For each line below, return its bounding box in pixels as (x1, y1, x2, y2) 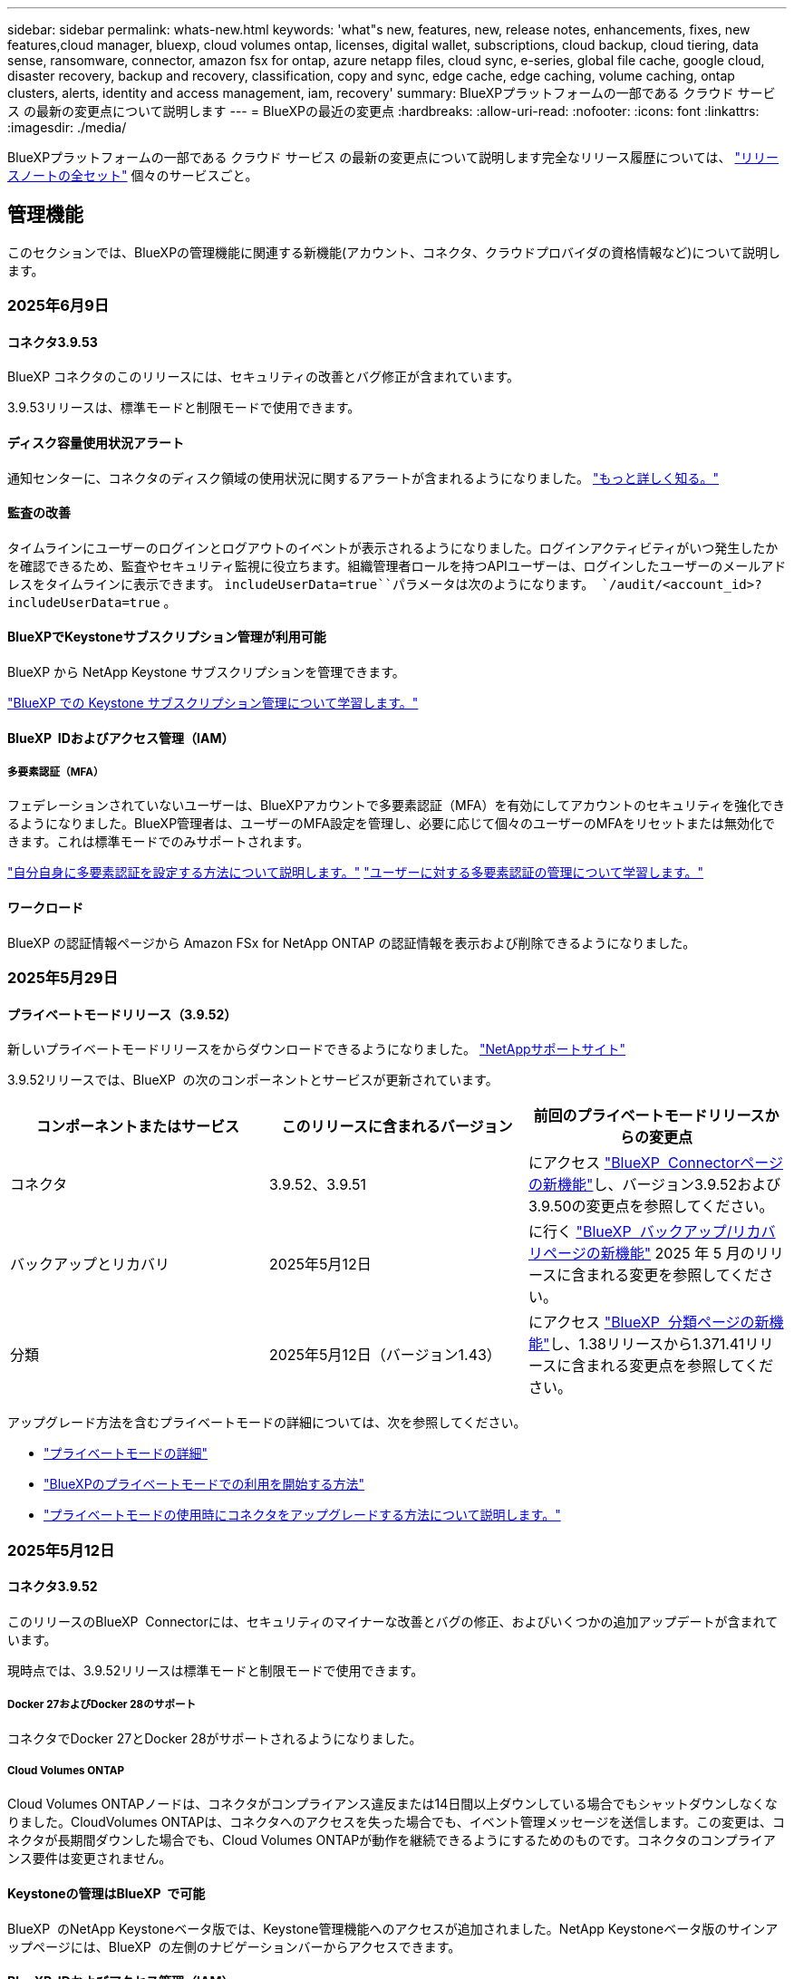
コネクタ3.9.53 (7, 333, 98, 350)
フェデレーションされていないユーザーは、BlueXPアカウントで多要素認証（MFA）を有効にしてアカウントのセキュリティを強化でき (7, 797, 786, 814)
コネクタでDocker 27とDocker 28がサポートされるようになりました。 (7, 1730, 422, 1746)
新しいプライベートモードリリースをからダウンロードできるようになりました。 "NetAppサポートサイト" (7, 1041, 626, 1057)
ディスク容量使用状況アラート (7, 435, 185, 451)
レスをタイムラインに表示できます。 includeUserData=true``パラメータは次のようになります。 (7, 575, 595, 592)
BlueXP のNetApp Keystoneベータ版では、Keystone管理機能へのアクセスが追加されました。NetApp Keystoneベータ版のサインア (7, 1920, 779, 1936)
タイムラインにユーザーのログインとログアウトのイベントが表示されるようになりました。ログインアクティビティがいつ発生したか (7, 539, 779, 555)
